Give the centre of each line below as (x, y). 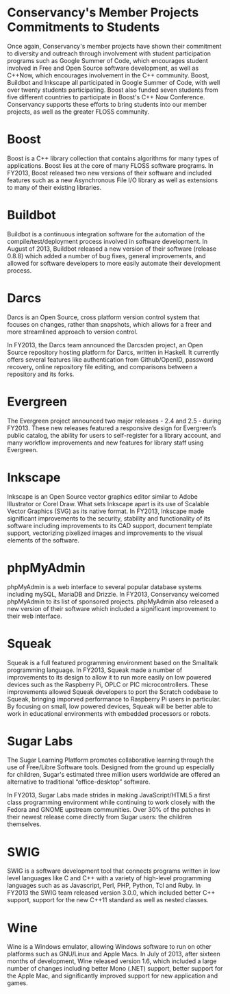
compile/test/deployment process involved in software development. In (107, 241)
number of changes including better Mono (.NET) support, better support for (115, 969)
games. (18, 983)
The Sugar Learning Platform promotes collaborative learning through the (111, 760)
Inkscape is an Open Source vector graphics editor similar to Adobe (103, 496)
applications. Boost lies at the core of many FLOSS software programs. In (110, 165)
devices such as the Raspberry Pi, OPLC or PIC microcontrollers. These (108, 684)
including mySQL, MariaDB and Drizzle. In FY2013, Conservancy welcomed (113, 594)
